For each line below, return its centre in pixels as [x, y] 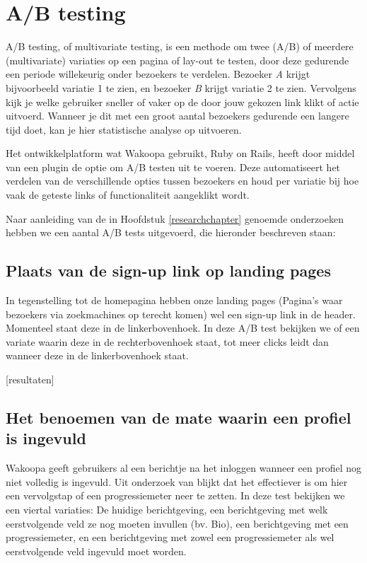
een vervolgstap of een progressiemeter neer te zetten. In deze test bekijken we [175, 495]
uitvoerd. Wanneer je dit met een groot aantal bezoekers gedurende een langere [177, 116]
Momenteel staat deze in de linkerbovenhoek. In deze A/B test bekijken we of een [183, 328]
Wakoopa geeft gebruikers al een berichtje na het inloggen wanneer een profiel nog [184, 468]
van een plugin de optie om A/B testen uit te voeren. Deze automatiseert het [173, 167]
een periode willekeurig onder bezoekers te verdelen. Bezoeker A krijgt [158, 74]
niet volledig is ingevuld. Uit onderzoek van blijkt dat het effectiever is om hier [177, 481]
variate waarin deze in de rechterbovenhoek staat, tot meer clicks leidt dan [167, 341]
